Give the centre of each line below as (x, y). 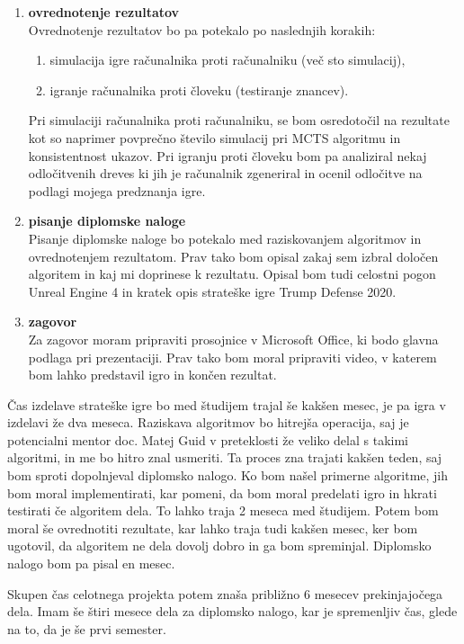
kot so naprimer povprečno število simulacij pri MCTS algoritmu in (214, 137)
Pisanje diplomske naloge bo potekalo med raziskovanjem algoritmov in (225, 238)
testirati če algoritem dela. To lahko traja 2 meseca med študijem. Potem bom (223, 510)
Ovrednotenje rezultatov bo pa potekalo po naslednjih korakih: (202, 29)
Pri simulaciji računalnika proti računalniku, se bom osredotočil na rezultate (239, 120)
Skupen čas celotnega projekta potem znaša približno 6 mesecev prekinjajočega (225, 593)
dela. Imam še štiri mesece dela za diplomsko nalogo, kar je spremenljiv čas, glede (232, 611)
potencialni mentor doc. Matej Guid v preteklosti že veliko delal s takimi (208, 439)
